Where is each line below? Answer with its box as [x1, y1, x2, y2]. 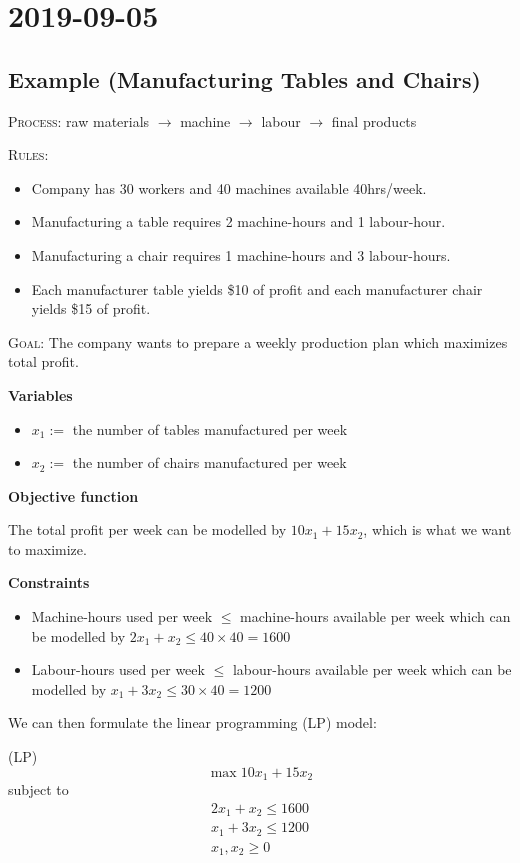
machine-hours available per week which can [240, 606, 511, 627]
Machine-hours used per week [31, 606, 213, 627]
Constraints [8, 572, 90, 593]
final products [331, 110, 417, 131]
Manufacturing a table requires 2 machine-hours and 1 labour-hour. [31, 211, 446, 232]
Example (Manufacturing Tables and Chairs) [8, 63, 481, 94]
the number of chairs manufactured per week [72, 452, 347, 473]
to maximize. [8, 538, 87, 559]
